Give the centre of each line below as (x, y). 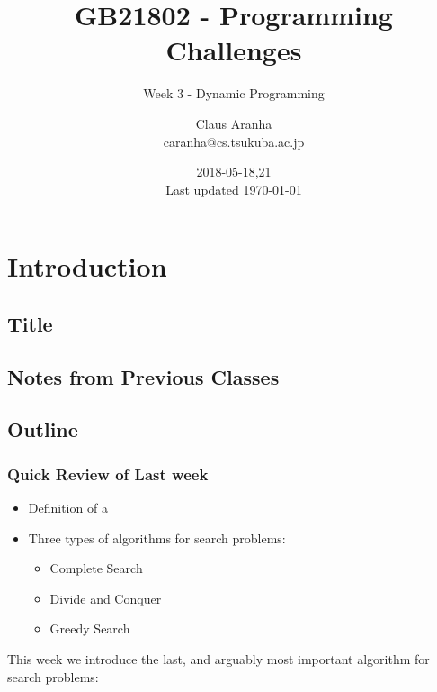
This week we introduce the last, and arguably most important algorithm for (218, 659)
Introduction (87, 266)
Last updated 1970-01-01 (234, 189)
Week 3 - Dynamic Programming (234, 93)
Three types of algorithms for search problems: (157, 537)
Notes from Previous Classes (143, 376)
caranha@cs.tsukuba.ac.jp (234, 141)
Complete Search (96, 568)
